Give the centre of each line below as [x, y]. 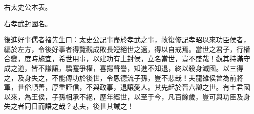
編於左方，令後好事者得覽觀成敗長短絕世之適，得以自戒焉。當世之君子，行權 [127, 49]
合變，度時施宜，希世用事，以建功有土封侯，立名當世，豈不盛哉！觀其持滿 [124, 58]
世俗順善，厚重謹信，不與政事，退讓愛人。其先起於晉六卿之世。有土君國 [134, 87]
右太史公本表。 [28, 7]
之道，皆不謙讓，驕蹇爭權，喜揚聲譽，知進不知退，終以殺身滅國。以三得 [127, 68]
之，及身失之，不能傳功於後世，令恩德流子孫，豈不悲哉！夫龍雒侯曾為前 [120, 77]
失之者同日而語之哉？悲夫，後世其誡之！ [69, 106]
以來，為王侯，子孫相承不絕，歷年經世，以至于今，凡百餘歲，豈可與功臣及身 [127, 96]
